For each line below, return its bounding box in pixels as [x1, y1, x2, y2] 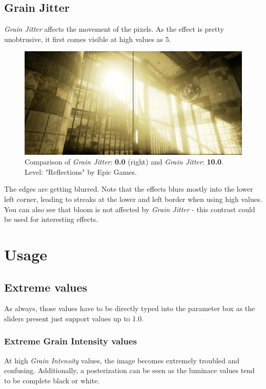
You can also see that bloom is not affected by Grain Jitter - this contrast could [4, 203, 255, 214]
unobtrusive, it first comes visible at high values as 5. [4, 33, 171, 44]
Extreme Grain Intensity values [4, 335, 137, 347]
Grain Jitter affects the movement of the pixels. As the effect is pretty [4, 24, 224, 34]
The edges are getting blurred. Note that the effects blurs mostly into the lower [4, 183, 253, 194]
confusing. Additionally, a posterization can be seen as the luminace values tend [4, 365, 255, 376]
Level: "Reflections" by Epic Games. [25, 166, 137, 177]
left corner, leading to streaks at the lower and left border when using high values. [4, 194, 262, 204]
